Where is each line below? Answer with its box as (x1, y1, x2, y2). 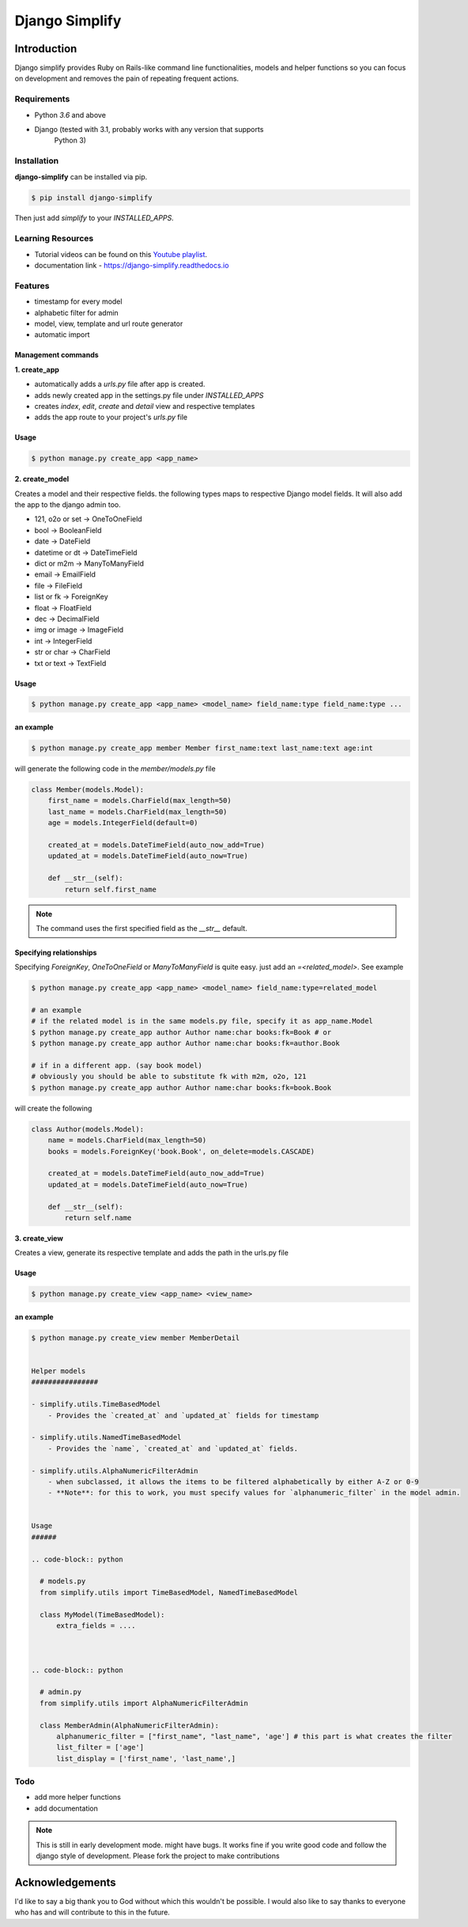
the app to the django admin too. (14, 500, 122, 509)
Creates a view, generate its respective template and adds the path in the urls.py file (14, 1248, 289, 1258)
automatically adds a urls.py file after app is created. (34, 380, 206, 389)
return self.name (64, 1213, 132, 1222)
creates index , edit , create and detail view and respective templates (34, 401, 255, 411)
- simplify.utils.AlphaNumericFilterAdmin (31, 1466, 198, 1475)
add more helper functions (34, 1793, 122, 1802)
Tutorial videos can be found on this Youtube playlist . (34, 249, 208, 259)
